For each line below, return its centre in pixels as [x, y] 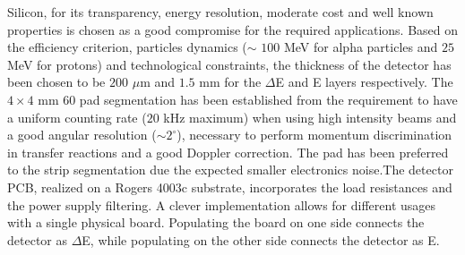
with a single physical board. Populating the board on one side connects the [216, 222]
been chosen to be [56, 82]
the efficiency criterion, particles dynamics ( [127, 47]
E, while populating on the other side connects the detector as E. [261, 239]
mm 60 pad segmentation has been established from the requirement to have [248, 99]
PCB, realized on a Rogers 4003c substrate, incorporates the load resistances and [230, 187]
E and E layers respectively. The [364, 82]
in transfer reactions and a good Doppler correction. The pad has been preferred [228, 152]
